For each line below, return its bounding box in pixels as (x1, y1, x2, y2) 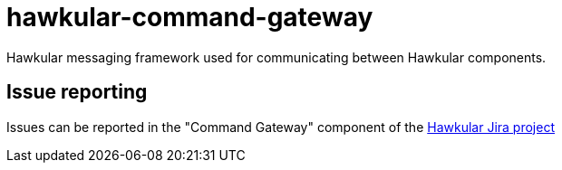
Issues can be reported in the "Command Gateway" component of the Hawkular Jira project (6, 118, 555, 135)
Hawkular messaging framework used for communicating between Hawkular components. (6, 49, 547, 65)
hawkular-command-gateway (6, 2, 373, 33)
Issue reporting (6, 80, 148, 104)
